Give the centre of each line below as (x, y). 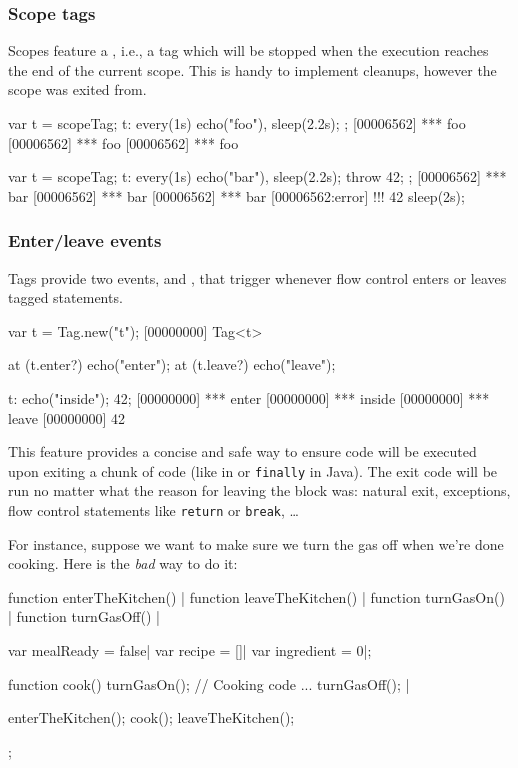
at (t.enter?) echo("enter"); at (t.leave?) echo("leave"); (172, 364)
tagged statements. (65, 297)
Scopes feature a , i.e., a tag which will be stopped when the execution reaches (248, 50)
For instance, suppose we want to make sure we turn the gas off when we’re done (256, 543)
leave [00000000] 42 (67, 417)
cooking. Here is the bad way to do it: (123, 563)
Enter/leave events (85, 240)
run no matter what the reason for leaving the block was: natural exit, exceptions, (259, 490)
